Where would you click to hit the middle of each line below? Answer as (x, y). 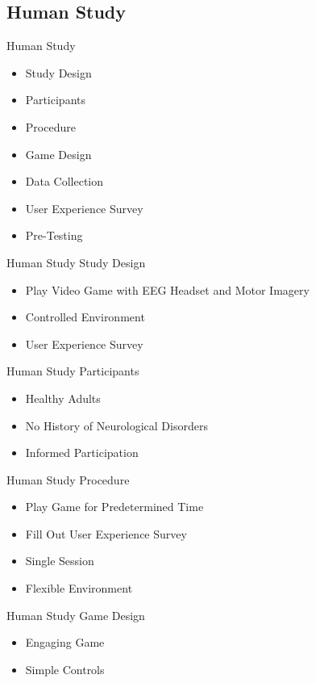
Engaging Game (65, 642)
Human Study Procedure (68, 479)
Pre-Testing (54, 235)
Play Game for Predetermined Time (114, 507)
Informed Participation (82, 453)
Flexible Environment (79, 588)
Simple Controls (65, 669)
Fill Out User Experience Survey (106, 533)
